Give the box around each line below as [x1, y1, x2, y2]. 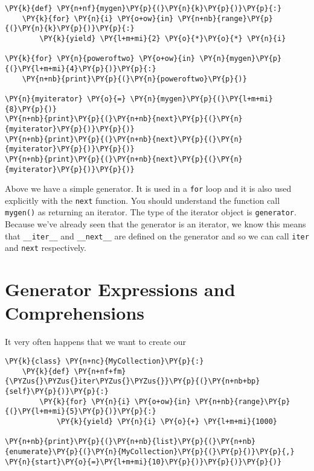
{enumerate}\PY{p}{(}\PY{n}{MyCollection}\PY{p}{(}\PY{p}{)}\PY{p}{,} [5, 447, 295, 456]
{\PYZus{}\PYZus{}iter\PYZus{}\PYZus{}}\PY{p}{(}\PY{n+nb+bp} [5, 377, 260, 386]
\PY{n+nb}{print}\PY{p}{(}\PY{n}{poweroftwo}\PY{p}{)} [22, 74, 247, 83]
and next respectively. [5, 241, 86, 254]
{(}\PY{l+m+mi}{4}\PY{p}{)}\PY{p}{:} [5, 64, 156, 73]
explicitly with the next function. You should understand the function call [5, 194, 280, 206]
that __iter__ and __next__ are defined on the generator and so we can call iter [5, 229, 309, 242]
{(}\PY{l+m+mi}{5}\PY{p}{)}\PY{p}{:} [5, 407, 156, 416]
